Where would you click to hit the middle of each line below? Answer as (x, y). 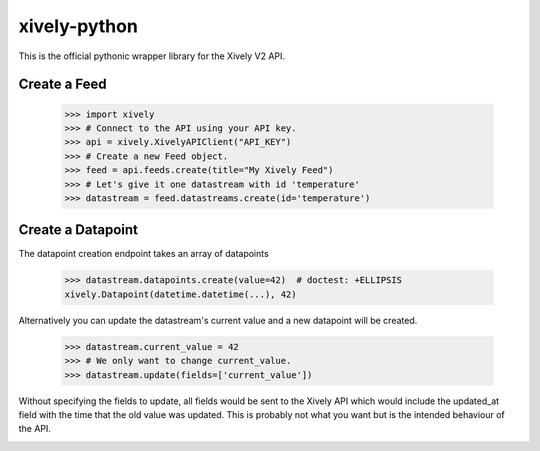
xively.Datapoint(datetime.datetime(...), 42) (180, 294)
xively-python (78, 26)
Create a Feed (62, 84)
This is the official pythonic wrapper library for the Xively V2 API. (151, 56)
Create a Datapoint (78, 230)
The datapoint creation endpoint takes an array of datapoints (143, 254)
